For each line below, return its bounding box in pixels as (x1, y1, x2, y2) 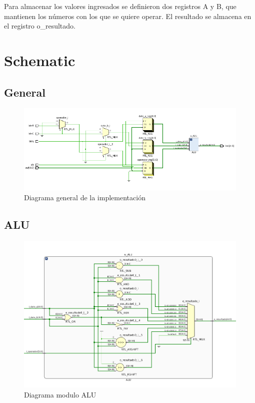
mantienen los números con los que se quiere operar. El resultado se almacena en (4, 11, 251, 21)
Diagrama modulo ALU (24, 389, 96, 399)
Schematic (4, 50, 75, 70)
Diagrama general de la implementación (24, 192, 145, 203)
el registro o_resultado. (4, 21, 75, 31)
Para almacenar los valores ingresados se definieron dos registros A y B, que (4, 1, 236, 11)
